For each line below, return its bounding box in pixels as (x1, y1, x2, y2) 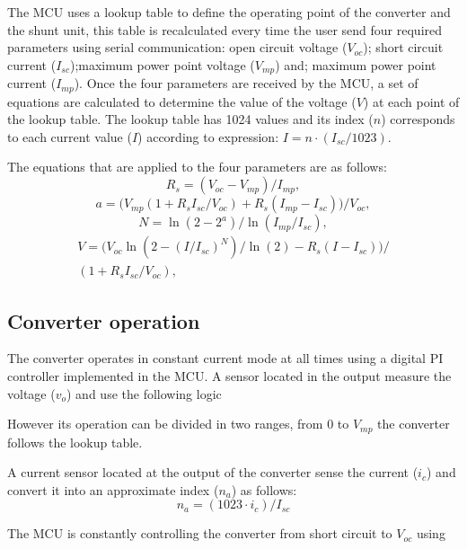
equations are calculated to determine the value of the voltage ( (7, 92, 357, 111)
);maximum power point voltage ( (69, 55, 255, 74)
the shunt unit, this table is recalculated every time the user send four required (7, 20, 443, 39)
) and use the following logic (66, 384, 222, 403)
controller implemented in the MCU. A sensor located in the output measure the (7, 366, 452, 385)
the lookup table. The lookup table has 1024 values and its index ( (7, 110, 374, 128)
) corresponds (381, 110, 455, 128)
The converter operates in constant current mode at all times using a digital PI (7, 349, 444, 367)
